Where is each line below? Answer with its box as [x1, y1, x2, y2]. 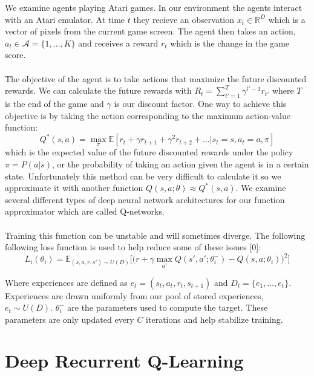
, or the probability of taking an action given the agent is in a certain [52, 158, 309, 170]
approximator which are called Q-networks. [5, 205, 165, 218]
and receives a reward [78, 36, 159, 49]
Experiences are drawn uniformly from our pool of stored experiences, [5, 289, 264, 302]
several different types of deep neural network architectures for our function [5, 193, 285, 206]
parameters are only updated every [5, 313, 134, 325]
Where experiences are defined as [5, 276, 128, 288]
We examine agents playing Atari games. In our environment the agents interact [5, 1, 303, 13]
